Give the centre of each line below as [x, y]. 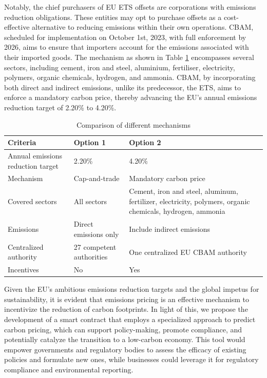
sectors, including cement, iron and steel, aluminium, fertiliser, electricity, [120, 67]
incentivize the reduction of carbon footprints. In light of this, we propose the [126, 309]
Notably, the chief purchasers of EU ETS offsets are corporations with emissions [130, 7]
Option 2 [145, 142]
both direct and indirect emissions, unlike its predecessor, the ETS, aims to [122, 87]
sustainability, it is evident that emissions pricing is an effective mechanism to [127, 299]
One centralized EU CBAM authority [188, 252]
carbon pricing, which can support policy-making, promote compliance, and [123, 329]
